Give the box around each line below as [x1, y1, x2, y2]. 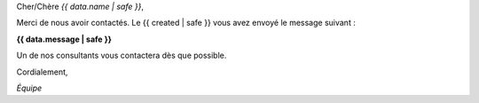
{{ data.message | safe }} [16, 34, 113, 44]
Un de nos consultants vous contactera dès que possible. [16, 50, 227, 61]
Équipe [16, 83, 43, 93]
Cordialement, [16, 67, 68, 77]
